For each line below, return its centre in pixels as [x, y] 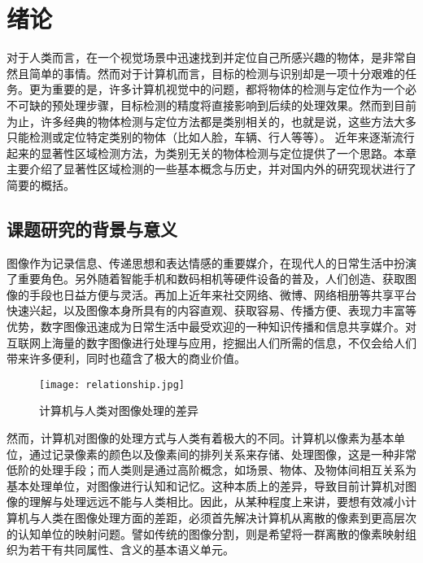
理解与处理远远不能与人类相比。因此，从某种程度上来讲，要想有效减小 [217, 502]
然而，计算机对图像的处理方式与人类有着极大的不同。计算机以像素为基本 [200, 438]
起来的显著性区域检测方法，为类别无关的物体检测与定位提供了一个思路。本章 [211, 153]
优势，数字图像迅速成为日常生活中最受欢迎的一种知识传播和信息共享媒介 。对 [211, 327]
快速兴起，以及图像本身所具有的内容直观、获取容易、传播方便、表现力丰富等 [211, 310]
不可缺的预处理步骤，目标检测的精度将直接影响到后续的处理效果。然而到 [200, 105]
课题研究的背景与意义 [92, 228]
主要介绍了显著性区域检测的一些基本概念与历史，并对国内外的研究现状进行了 [211, 169]
